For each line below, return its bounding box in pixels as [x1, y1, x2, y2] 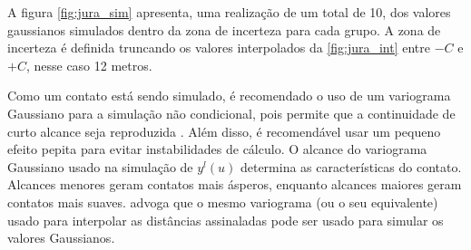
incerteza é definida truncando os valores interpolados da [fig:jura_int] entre [7, 38, 431, 57]
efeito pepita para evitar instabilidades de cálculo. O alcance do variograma [7, 139, 427, 159]
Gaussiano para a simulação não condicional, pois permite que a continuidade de [7, 103, 456, 122]
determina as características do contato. [240, 157, 462, 176]
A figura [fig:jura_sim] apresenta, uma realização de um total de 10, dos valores [7, 3, 451, 21]
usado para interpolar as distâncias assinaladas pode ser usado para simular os [7, 210, 444, 229]
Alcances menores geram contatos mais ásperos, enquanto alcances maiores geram [7, 175, 462, 194]
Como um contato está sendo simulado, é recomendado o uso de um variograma [7, 86, 451, 105]
